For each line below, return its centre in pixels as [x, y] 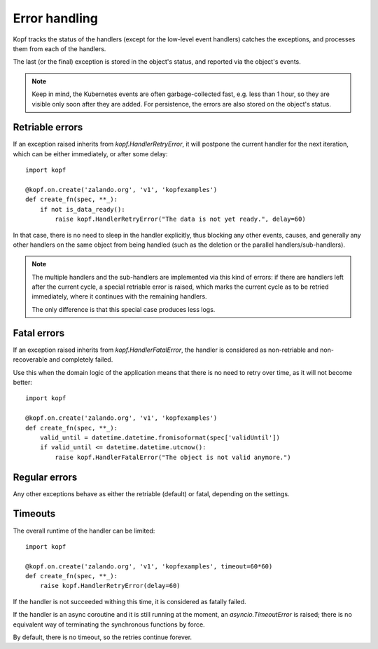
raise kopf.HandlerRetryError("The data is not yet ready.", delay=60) [180, 219]
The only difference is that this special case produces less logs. [124, 309]
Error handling [55, 18]
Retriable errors [48, 127]
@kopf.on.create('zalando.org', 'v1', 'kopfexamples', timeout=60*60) [149, 566]
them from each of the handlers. [59, 48]
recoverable [30, 360]
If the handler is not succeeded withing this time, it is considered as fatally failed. [129, 601]
